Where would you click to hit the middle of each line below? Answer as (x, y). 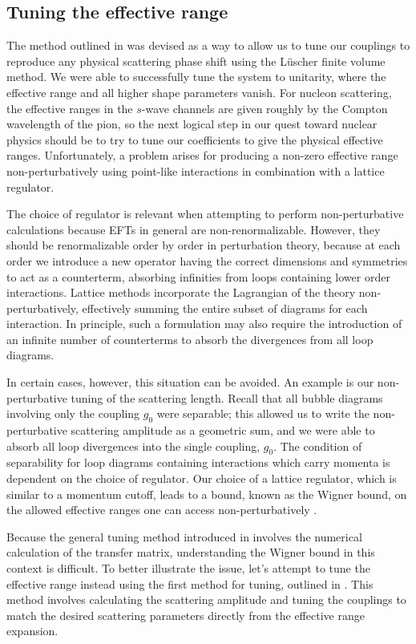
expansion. (32, 631)
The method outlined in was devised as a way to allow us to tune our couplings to (208, 45)
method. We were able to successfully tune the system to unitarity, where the (196, 77)
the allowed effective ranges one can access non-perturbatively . (162, 510)
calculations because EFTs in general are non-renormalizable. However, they (194, 229)
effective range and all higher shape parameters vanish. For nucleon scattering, (199, 92)
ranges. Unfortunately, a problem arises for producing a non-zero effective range (202, 155)
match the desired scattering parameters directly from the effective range (186, 615)
